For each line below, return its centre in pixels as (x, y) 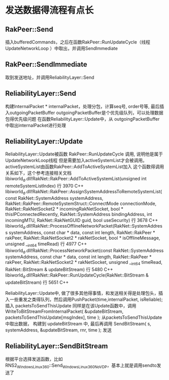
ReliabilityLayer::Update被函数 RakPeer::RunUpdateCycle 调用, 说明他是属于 (84, 154)
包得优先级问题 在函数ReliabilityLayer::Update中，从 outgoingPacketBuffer (82, 119)
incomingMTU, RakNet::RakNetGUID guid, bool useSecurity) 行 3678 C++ (82, 221)
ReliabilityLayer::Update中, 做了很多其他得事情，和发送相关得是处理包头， (82, 293)
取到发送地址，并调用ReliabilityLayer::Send (50, 77)
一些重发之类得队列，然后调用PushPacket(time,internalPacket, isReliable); (86, 300)
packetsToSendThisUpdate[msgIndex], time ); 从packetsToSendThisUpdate (84, 317)
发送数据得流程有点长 (50, 10)
